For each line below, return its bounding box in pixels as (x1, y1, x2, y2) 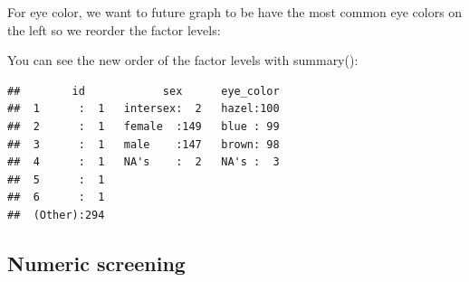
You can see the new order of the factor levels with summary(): (7, 51, 359, 70)
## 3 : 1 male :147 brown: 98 (7, 137, 280, 151)
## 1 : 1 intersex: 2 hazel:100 (7, 102, 280, 116)
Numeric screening (7, 249, 186, 277)
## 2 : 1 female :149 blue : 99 (7, 119, 280, 133)
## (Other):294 (7, 208, 105, 221)
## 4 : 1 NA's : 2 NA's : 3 (7, 155, 280, 169)
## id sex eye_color (7, 84, 280, 98)
